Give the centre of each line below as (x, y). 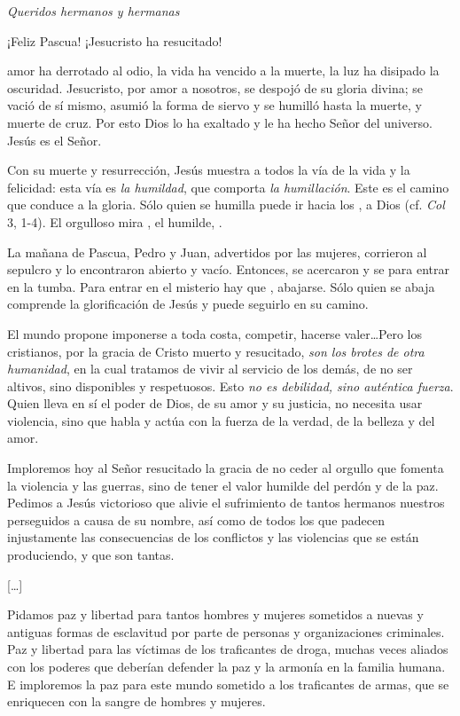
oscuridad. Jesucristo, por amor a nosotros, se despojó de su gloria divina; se (215, 87)
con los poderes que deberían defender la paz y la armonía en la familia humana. (226, 666)
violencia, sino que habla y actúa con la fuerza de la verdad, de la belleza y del (221, 420)
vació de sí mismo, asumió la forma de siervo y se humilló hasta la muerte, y (214, 105)
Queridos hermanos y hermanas (94, 11)
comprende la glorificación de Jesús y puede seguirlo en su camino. (188, 304)
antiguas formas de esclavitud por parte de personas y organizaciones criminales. (226, 631)
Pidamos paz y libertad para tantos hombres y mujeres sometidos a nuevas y (215, 614)
